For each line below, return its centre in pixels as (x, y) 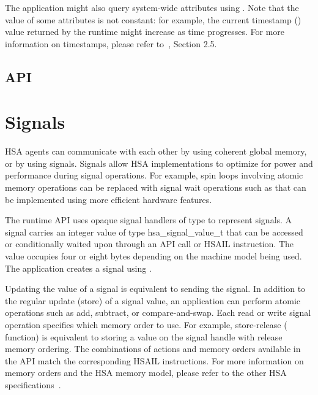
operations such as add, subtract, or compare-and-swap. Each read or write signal (158, 313)
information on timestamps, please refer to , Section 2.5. (111, 43)
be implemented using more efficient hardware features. (109, 199)
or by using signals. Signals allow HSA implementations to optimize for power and (159, 163)
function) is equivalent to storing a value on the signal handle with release (144, 336)
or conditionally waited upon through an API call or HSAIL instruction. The (150, 244)
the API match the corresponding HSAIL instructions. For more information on (154, 360)
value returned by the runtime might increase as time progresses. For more (145, 32)
